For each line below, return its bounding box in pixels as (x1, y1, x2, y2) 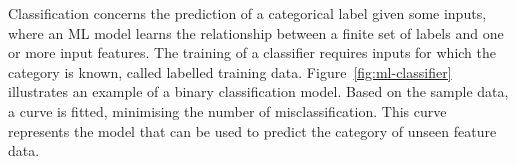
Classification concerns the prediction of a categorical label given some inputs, (8, 3, 487, 23)
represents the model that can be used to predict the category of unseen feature (8, 120, 497, 141)
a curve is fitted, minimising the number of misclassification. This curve (8, 100, 447, 121)
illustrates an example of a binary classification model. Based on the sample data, (8, 81, 509, 102)
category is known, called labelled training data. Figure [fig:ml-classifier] (8, 61, 452, 82)
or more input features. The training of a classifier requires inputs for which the (8, 42, 496, 63)
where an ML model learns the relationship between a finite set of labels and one (8, 22, 504, 43)
